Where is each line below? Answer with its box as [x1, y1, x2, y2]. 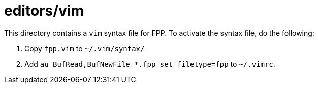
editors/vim [4, 2, 84, 19]
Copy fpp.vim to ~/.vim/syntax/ [24, 44, 145, 53]
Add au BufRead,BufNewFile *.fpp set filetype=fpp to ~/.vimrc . [24, 59, 275, 68]
